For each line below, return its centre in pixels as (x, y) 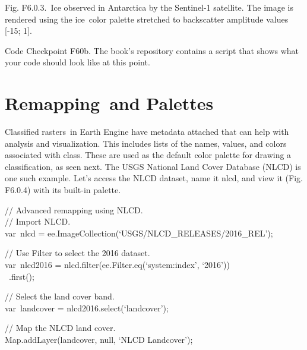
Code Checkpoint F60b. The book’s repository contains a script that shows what (152, 50)
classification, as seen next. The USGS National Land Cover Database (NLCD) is (153, 166)
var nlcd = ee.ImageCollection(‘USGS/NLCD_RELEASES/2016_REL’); (139, 233)
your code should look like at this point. (77, 62)
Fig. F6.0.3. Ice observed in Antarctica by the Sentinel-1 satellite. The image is (149, 7)
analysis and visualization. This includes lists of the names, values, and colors (146, 143)
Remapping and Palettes (109, 103)
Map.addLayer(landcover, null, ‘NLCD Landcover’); (99, 339)
